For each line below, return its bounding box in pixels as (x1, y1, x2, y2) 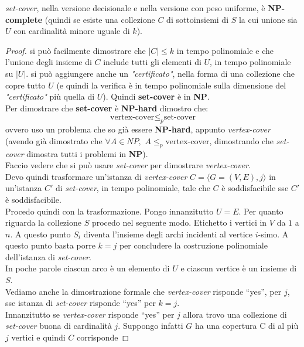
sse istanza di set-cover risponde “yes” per (5, 297, 156, 309)
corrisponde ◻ (77, 331, 129, 343)
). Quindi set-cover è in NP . (103, 90, 210, 103)
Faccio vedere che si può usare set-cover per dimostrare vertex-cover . (5, 159, 251, 171)
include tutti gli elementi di (103, 56, 201, 68)
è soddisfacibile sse (221, 182, 289, 194)
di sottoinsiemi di (166, 13, 229, 25)
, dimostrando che (209, 134, 274, 147)
